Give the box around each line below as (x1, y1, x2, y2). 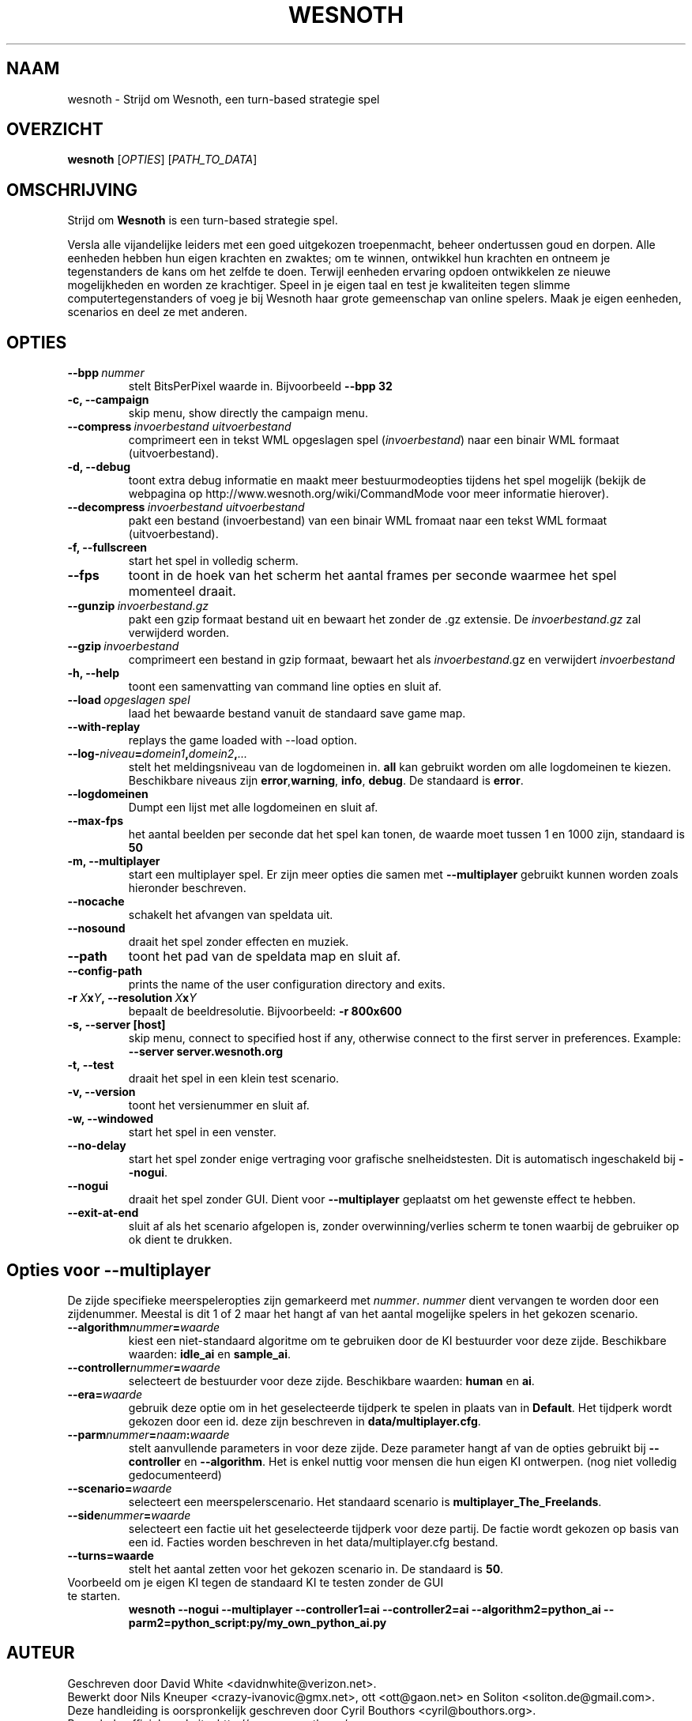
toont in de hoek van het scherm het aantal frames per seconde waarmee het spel (128, 567, 617, 584)
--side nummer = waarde (67, 1508, 191, 1522)
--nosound (67, 921, 126, 936)
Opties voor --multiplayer (6, 1260, 211, 1280)
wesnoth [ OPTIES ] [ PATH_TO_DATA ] (67, 153, 258, 167)
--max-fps (67, 814, 123, 828)
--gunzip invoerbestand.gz (67, 599, 209, 613)
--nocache (67, 894, 125, 909)
